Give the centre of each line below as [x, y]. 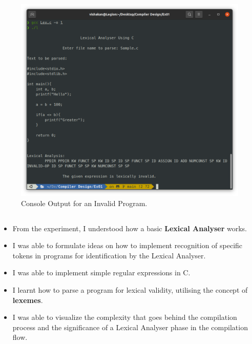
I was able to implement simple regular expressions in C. [101, 272]
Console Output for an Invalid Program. [84, 203]
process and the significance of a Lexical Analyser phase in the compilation [130, 327]
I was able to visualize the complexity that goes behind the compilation [125, 317]
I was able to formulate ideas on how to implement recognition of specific [128, 245]
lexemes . [28, 300]
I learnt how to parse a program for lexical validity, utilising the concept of [130, 289]
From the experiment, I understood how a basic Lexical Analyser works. [130, 228]
